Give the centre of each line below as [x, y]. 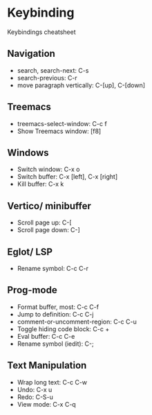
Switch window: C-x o [48, 169]
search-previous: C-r [47, 78]
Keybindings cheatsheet [41, 32]
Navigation [31, 54]
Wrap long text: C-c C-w [52, 382]
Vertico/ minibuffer [49, 206]
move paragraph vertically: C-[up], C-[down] [81, 85]
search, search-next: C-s [53, 70]
